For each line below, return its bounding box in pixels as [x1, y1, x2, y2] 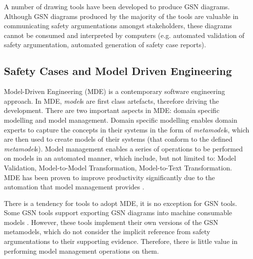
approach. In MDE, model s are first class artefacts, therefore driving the [4, 95, 219, 106]
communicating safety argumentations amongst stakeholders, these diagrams [4, 20, 232, 31]
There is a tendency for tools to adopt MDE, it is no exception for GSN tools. [4, 198, 237, 208]
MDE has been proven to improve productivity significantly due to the [4, 172, 215, 182]
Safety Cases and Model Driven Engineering [4, 63, 232, 78]
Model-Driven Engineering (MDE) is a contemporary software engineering [4, 86, 225, 96]
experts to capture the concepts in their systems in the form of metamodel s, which [4, 124, 250, 134]
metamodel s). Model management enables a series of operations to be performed [4, 143, 243, 153]
